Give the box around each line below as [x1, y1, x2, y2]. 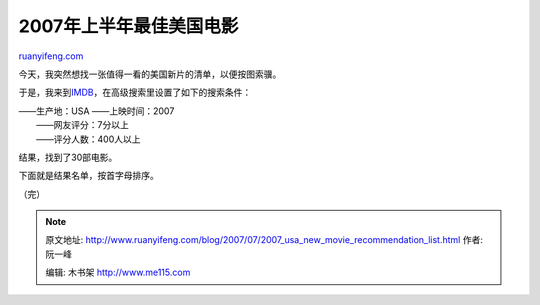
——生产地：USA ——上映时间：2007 [18, 105, 175, 117]
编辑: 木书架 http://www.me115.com [45, 266, 191, 279]
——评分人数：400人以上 [36, 133, 141, 145]
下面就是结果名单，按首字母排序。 [18, 170, 159, 182]
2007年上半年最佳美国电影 [18, 15, 239, 37]
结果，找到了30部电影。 [18, 151, 118, 163]
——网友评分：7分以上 [36, 119, 129, 131]
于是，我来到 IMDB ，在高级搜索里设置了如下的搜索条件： [18, 86, 252, 99]
